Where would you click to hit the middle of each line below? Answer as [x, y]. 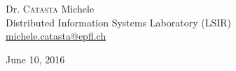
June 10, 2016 [35, 59]
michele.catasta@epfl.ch [56, 36]
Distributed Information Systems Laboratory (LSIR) [119, 22]
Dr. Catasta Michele [50, 8]
